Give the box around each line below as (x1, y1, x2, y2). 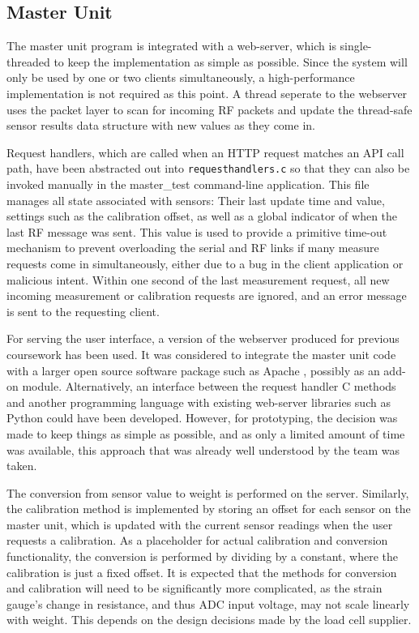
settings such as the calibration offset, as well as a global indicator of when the (6, 207, 398, 225)
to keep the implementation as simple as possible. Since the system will (53, 53, 408, 70)
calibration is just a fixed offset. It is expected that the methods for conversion (6, 563, 397, 580)
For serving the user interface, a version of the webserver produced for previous (6, 330, 400, 347)
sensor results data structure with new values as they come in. (6, 117, 315, 134)
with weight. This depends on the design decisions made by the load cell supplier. (6, 611, 412, 628)
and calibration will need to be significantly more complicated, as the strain (6, 580, 383, 597)
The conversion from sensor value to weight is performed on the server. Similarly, (6, 484, 409, 501)
